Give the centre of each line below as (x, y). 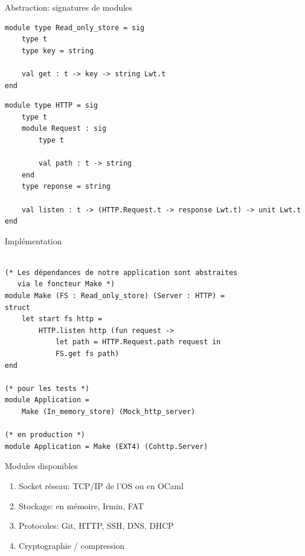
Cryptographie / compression (72, 545)
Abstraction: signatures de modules (69, 7)
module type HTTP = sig (51, 106)
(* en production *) (45, 435)
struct (17, 307)
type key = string (58, 51)
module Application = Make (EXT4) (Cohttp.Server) (106, 446)
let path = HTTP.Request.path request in (138, 342)
